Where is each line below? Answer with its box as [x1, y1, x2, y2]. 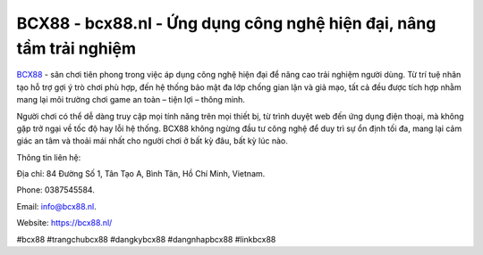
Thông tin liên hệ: [16, 152, 81, 162]
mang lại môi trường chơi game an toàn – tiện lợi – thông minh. [16, 95, 246, 105]
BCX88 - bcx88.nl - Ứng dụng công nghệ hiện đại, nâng [16, 13, 436, 33]
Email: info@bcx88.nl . [16, 201, 97, 211]
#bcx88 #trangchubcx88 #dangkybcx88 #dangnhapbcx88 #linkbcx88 [16, 234, 276, 244]
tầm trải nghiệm [16, 38, 136, 58]
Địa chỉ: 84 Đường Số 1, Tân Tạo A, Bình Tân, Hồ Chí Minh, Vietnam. [16, 169, 266, 179]
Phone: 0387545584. [16, 185, 96, 195]
